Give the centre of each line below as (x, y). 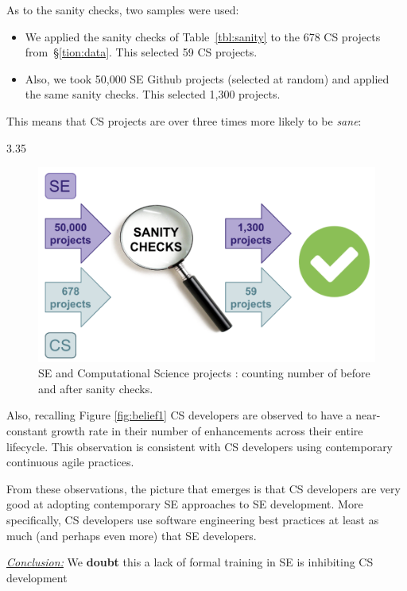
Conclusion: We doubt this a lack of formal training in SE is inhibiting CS (190, 562)
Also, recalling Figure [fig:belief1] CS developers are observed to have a (179, 415)
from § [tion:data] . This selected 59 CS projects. (141, 52)
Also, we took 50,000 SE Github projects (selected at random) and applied (207, 78)
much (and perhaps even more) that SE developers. (132, 535)
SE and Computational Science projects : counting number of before (204, 373)
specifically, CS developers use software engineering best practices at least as (193, 519)
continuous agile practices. (70, 462)
